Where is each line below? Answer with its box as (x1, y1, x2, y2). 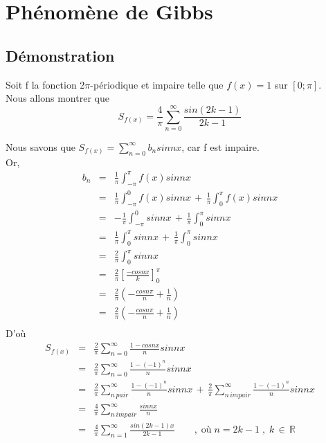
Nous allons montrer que (6, 91, 109, 105)
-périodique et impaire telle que (90, 77, 224, 91)
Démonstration (6, 44, 115, 66)
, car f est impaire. (181, 139, 260, 154)
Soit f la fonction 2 (6, 77, 85, 91)
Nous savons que (6, 139, 75, 154)
